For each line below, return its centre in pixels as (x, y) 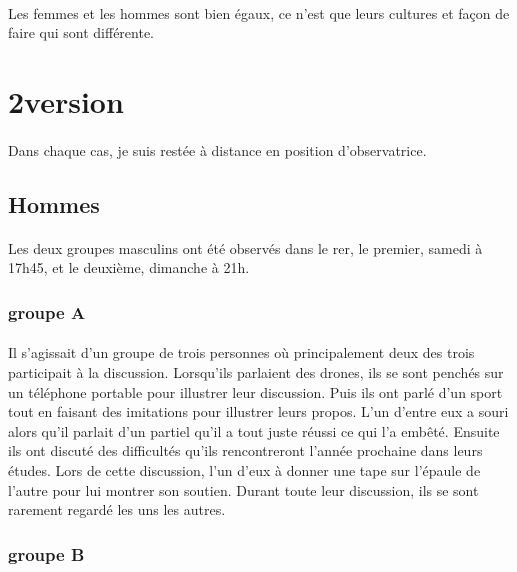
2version (66, 100)
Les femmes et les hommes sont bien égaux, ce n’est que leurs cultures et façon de (259, 12)
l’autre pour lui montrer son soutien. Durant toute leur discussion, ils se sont (243, 489)
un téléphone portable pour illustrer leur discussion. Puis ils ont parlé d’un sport (255, 391)
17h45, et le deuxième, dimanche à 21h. (129, 267)
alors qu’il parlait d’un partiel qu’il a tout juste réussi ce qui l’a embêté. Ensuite (254, 430)
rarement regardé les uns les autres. (117, 509)
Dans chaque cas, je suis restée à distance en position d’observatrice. (217, 149)
